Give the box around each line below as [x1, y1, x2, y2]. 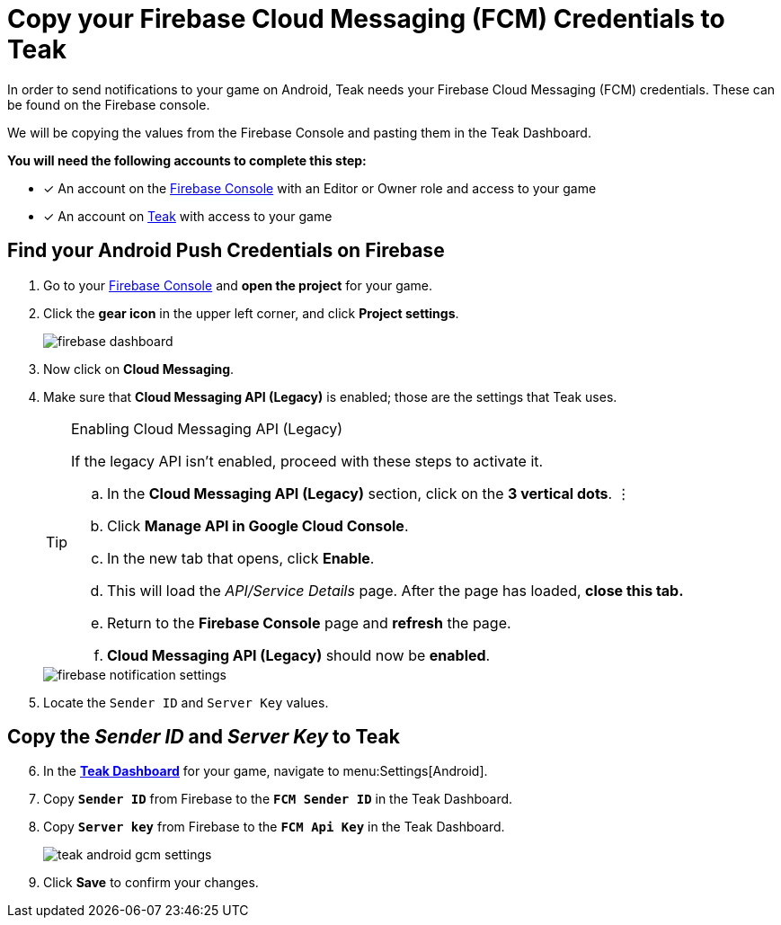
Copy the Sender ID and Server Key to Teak [7, 725, 400, 749]
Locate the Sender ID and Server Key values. [43, 694, 329, 710]
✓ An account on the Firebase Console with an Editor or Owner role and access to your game [43, 180, 597, 196]
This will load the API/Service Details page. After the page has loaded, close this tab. [107, 581, 684, 600]
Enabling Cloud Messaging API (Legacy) [71, 419, 343, 438]
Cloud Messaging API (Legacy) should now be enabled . [107, 645, 491, 664]
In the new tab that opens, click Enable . [107, 548, 375, 567]
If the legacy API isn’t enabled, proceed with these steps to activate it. [71, 451, 544, 470]
